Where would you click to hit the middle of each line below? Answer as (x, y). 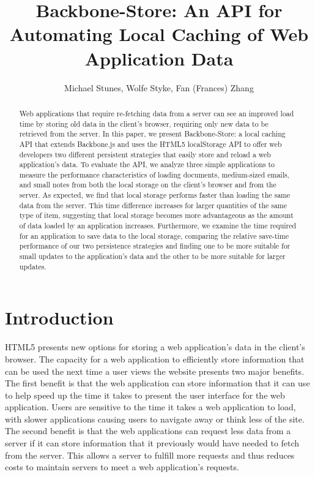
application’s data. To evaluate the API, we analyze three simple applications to (147, 164)
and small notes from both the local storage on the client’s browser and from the (148, 185)
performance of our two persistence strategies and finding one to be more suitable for (155, 246)
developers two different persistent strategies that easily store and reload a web (145, 154)
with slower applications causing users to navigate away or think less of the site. (155, 419)
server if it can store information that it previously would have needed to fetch (152, 443)
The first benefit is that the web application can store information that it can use (157, 383)
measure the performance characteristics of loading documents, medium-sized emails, (154, 174)
